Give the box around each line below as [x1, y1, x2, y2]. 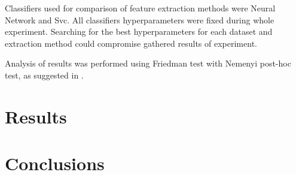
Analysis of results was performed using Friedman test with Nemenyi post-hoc [5, 57, 291, 70]
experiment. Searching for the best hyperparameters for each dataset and [5, 25, 273, 38]
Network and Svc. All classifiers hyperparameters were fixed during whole [5, 13, 274, 26]
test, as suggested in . [5, 68, 84, 81]
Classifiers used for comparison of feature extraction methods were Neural [5, 2, 276, 14]
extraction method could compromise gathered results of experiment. [5, 37, 257, 49]
